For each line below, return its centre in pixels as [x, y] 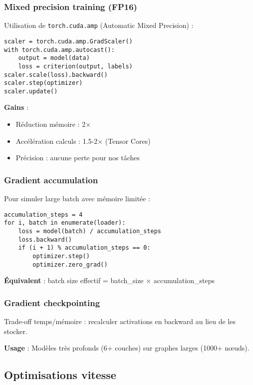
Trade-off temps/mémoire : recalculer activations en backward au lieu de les [120, 321]
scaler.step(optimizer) [43, 83]
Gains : [16, 107]
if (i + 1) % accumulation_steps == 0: [84, 248]
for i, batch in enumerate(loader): [65, 223]
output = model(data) [54, 58]
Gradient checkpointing [52, 302]
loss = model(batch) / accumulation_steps [90, 231]
